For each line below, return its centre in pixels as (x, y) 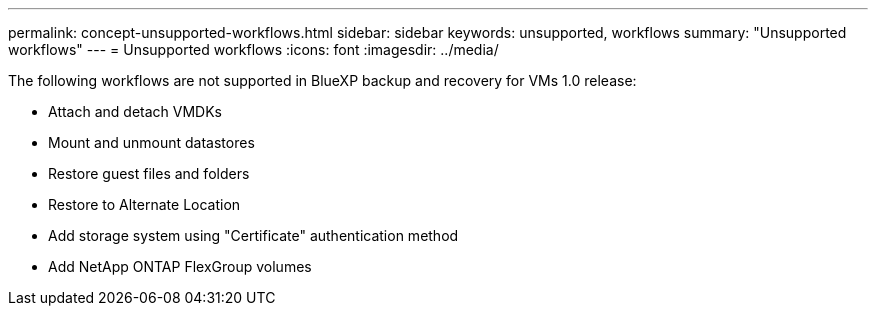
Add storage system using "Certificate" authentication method (253, 235)
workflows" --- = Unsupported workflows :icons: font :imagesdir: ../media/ (253, 49)
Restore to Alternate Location (144, 204)
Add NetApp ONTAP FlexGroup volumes (180, 266)
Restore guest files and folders (149, 173)
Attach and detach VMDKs (135, 111)
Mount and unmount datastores (151, 142)
